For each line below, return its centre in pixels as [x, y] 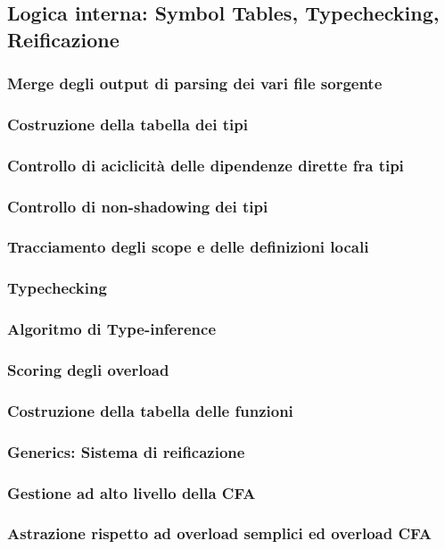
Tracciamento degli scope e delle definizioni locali [188, 247]
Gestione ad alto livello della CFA [132, 492]
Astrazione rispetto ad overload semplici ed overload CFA [220, 533]
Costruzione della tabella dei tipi [128, 124]
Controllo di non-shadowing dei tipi [138, 206]
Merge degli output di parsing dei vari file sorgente [195, 83]
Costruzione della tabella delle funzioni [150, 410]
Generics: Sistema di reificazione [126, 451]
